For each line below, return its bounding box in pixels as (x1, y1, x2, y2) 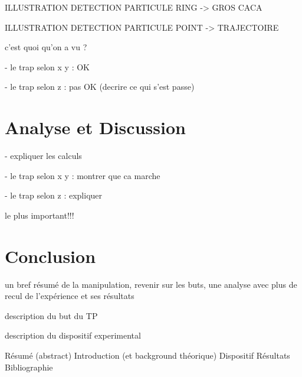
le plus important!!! (5, 209, 74, 221)
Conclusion (5, 243, 96, 268)
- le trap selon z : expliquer (5, 189, 103, 201)
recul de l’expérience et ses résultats (5, 290, 134, 302)
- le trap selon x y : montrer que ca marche (5, 169, 160, 181)
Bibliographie (5, 360, 53, 373)
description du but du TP (5, 309, 98, 321)
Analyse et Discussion (5, 115, 186, 139)
